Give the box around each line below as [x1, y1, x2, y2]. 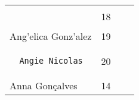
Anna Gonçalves [10, 79, 78, 92]
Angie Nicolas [19, 56, 83, 65]
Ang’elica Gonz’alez [10, 29, 92, 43]
